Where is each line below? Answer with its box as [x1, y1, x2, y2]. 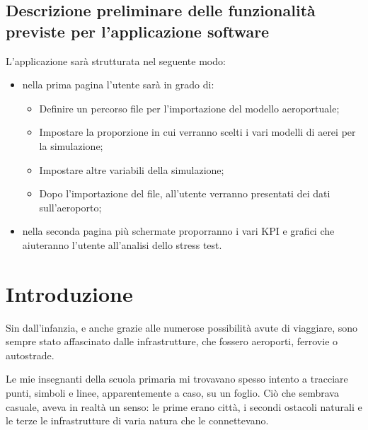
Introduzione [6, 279, 133, 308]
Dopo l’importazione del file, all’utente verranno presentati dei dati [39, 186, 330, 201]
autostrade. [6, 347, 54, 362]
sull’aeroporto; [39, 199, 102, 214]
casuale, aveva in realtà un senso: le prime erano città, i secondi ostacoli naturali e [6, 399, 362, 414]
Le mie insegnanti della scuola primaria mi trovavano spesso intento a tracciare [6, 371, 348, 386]
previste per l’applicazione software [6, 20, 270, 42]
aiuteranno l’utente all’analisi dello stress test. [22, 237, 222, 252]
